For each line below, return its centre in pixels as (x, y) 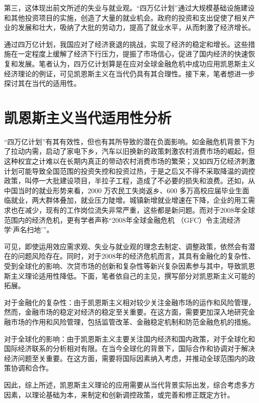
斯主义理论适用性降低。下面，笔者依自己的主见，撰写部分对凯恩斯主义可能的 (129, 275)
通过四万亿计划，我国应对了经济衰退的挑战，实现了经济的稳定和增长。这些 (126, 44)
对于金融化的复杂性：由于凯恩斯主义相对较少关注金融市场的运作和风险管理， (129, 302)
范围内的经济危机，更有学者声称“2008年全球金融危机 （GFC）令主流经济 (123, 219)
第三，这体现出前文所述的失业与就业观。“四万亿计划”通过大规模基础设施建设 (129, 7)
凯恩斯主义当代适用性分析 (88, 117)
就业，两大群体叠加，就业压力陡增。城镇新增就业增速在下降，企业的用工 (129, 200)
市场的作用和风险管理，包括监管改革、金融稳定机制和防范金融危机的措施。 (133, 321)
